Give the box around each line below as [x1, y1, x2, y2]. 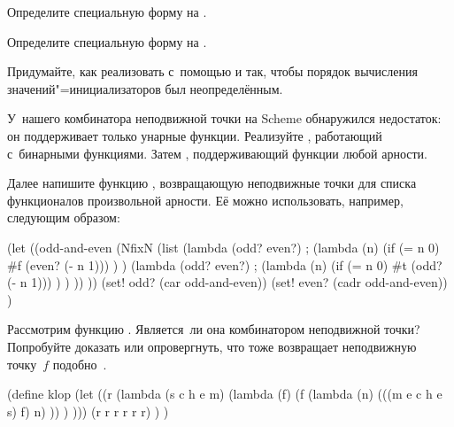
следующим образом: [7, 208, 120, 227]
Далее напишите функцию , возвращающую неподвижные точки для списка [7, 174, 417, 192]
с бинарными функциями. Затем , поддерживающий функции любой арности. [7, 144, 427, 162]
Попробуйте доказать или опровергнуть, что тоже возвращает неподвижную [7, 337, 417, 355]
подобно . [52, 354, 107, 373]
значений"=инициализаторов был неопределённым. [7, 79, 283, 97]
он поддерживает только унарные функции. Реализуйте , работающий [7, 126, 382, 144]
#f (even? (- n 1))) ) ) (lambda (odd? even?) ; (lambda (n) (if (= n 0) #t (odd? [7, 255, 442, 274]
